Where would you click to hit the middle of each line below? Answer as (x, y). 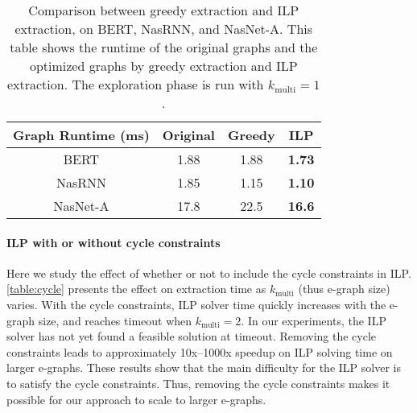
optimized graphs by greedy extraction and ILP (163, 66)
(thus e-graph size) (344, 289)
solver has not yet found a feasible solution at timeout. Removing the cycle (192, 336)
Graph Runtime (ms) (81, 135)
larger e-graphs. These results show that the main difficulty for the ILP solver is (204, 368)
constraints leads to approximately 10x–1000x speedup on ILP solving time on (200, 351)
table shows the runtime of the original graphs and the (164, 47)
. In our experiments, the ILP (314, 320)
